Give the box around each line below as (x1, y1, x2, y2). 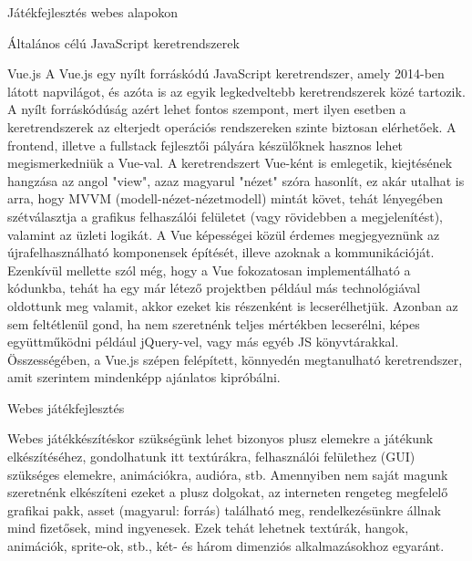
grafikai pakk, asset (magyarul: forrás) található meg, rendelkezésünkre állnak (7, 500, 441, 519)
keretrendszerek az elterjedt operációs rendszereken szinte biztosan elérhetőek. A (7, 117, 457, 136)
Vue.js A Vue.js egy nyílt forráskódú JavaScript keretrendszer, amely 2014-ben (7, 64, 445, 83)
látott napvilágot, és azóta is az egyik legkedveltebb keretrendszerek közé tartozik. (7, 81, 466, 100)
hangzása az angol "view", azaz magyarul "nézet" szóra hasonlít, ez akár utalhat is (7, 171, 465, 190)
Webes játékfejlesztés (7, 398, 125, 417)
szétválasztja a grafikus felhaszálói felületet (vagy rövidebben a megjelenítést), (7, 206, 444, 225)
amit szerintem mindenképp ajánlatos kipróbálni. (7, 368, 281, 387)
